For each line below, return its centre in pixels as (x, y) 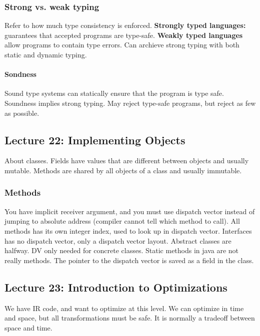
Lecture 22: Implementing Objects (95, 140)
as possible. (22, 113)
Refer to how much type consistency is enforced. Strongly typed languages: (125, 25)
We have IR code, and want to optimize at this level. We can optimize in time (124, 308)
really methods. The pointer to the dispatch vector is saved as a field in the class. (129, 260)
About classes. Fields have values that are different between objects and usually (127, 161)
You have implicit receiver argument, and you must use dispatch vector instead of (130, 211)
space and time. (28, 327)
